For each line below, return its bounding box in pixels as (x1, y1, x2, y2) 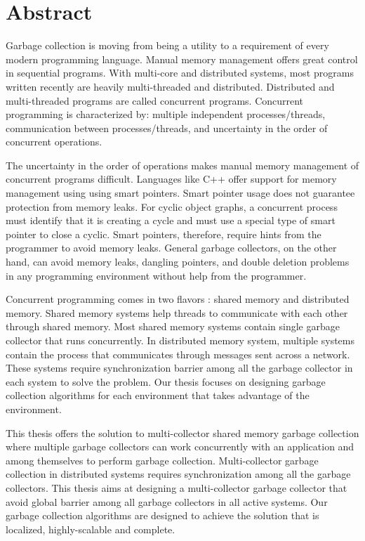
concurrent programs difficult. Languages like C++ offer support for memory (6, 171, 337, 186)
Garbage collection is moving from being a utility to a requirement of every (6, 38, 329, 53)
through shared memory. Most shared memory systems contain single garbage (6, 319, 340, 334)
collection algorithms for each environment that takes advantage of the (6, 388, 310, 403)
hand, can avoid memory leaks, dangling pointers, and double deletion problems (6, 254, 350, 269)
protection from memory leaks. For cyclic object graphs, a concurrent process (6, 199, 338, 214)
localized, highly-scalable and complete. (6, 521, 175, 536)
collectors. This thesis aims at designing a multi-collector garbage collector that (6, 480, 347, 495)
